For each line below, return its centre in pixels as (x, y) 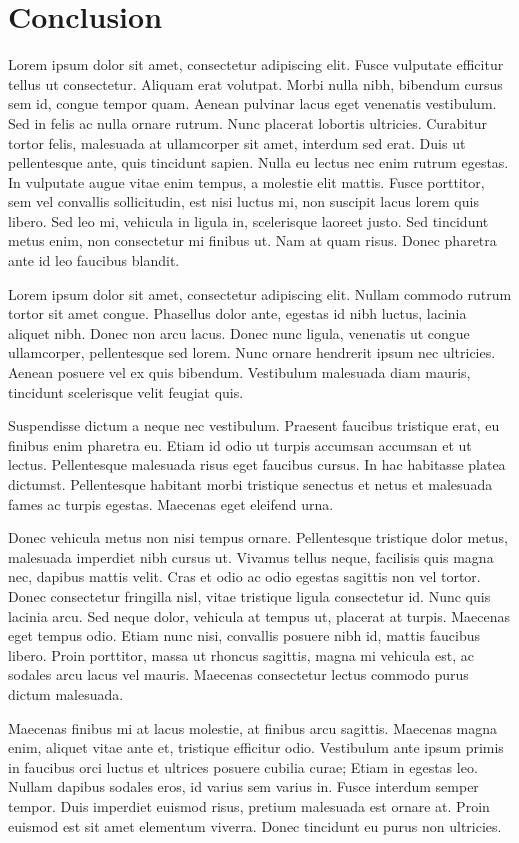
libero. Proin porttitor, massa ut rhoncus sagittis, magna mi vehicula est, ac (241, 654)
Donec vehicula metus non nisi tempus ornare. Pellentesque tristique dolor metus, (258, 537)
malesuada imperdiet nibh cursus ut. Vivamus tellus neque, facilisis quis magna (251, 556)
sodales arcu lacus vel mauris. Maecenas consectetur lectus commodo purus (238, 674)
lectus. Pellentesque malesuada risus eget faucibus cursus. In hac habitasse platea (257, 464)
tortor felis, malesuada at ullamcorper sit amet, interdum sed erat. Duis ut (237, 142)
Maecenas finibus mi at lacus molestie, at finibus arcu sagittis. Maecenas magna (253, 727)
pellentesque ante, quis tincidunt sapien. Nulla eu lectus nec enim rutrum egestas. (258, 162)
